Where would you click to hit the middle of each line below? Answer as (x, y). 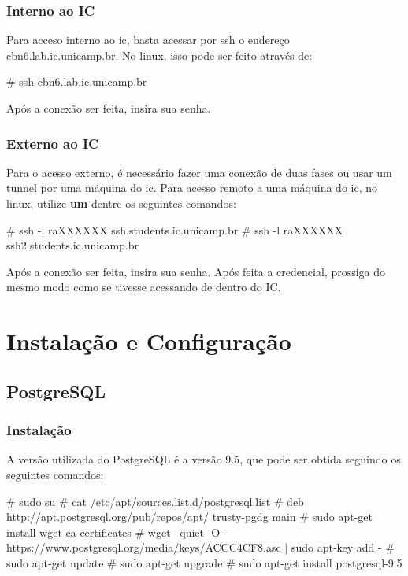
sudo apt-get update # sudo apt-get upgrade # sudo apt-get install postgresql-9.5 (204, 562)
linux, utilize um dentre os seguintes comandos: (121, 203)
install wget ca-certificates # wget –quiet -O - (117, 532)
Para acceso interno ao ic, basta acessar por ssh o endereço (148, 40)
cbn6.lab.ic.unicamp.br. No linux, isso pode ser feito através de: (159, 55)
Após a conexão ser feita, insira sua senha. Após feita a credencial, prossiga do (196, 271)
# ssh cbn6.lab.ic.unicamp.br (77, 81)
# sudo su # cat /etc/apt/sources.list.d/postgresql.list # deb (155, 501)
